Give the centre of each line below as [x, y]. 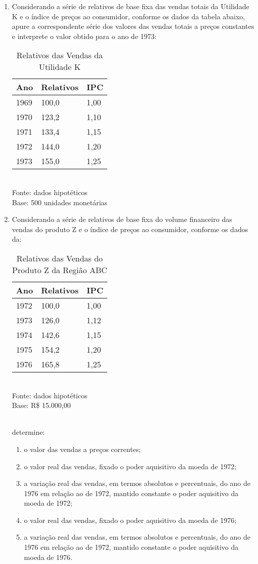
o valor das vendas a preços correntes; [82, 449]
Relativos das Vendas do [60, 258]
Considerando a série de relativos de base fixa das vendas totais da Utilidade [131, 6]
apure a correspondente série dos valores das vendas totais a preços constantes [133, 26]
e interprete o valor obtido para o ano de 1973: [84, 36]
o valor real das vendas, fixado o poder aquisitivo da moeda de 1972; [130, 466]
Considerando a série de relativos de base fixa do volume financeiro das [122, 219]
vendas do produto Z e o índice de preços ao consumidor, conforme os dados [130, 229]
